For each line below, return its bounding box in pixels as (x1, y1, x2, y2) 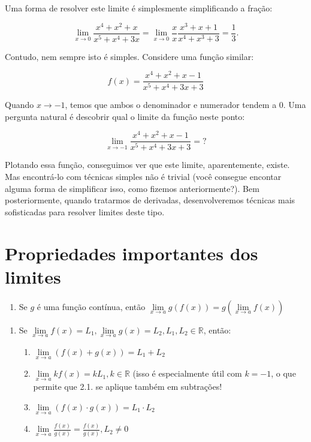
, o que (271, 367, 296, 380)
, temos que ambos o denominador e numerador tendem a (65, 98, 277, 111)
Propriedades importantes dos (5, 240, 258, 265)
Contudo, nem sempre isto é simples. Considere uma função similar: (5, 50, 254, 62)
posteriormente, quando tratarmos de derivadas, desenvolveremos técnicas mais (5, 194, 295, 206)
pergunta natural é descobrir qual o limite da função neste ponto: (5, 110, 245, 122)
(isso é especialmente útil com (132, 367, 242, 380)
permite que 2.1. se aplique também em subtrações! (33, 380, 222, 393)
